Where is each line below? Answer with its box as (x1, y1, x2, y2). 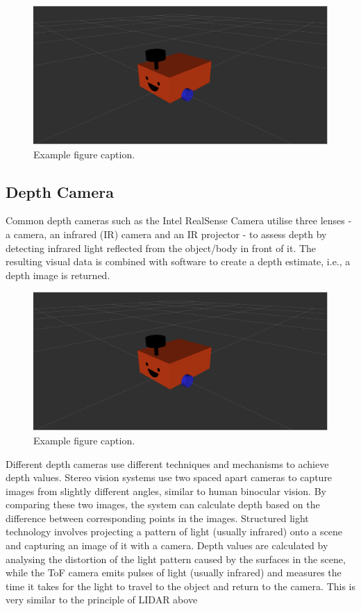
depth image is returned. (6, 267, 110, 282)
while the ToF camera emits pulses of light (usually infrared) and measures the (6, 565, 342, 580)
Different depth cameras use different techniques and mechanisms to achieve (6, 456, 329, 471)
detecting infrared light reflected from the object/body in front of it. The (6, 240, 317, 255)
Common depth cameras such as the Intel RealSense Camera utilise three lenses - (6, 213, 352, 228)
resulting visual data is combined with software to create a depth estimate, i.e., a (6, 254, 351, 269)
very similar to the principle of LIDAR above (6, 592, 198, 607)
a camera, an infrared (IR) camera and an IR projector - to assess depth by (6, 226, 327, 241)
